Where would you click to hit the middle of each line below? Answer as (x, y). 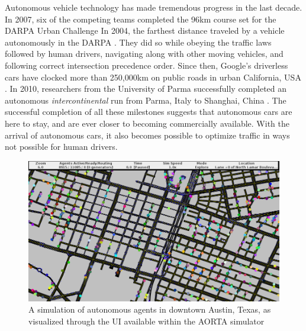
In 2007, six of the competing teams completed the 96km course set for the (141, 19)
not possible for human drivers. (61, 147)
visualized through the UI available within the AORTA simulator (146, 321)
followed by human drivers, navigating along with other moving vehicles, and (144, 54)
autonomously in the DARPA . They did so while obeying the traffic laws (138, 42)
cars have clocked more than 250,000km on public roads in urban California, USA (153, 77)
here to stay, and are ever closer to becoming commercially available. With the (147, 123)
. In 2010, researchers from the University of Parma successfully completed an (146, 89)
